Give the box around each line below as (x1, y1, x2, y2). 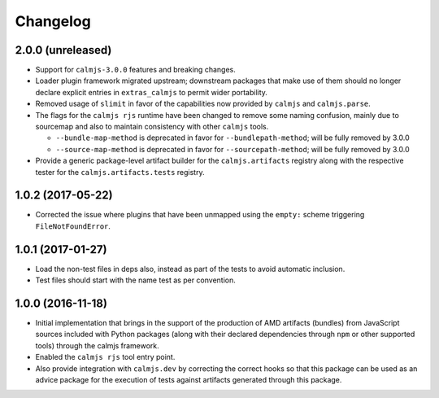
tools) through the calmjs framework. (35, 340, 160, 350)
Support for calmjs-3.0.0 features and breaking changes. (35, 65, 236, 75)
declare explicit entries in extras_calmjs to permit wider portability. (35, 87, 268, 97)
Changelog (15, 12, 91, 30)
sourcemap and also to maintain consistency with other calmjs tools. (35, 122, 269, 132)
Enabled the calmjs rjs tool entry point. (35, 352, 176, 362)
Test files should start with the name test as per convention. (35, 275, 236, 285)
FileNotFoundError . (35, 221, 111, 231)
